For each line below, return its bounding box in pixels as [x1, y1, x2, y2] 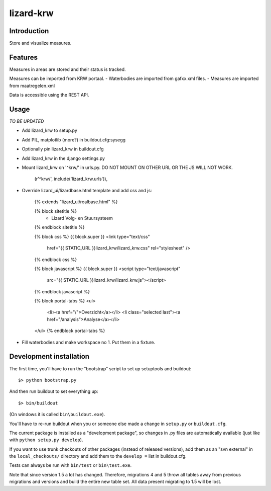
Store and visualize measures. [9, 40, 72, 46]
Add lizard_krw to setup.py [22, 127, 78, 133]
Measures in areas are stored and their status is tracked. [9, 66, 126, 72]
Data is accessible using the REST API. [9, 92, 89, 98]
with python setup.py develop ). [9, 437, 83, 443]
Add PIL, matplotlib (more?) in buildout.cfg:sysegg [22, 136, 125, 143]
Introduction [9, 27, 49, 35]
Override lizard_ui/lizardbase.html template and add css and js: [22, 187, 153, 193]
